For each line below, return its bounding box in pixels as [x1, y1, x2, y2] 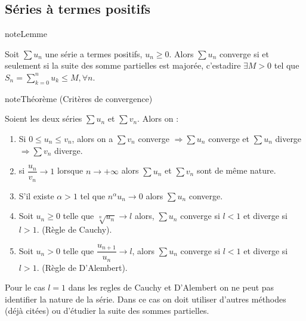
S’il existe [18, 189, 54, 202]
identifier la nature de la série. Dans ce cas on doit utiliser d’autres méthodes [5, 292, 286, 305]
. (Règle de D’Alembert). [36, 261, 128, 273]
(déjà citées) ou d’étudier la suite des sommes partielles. [5, 304, 209, 317]
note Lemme [5, 27, 47, 40]
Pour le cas [5, 281, 45, 294]
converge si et [219, 47, 269, 60]
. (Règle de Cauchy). [36, 223, 112, 236]
